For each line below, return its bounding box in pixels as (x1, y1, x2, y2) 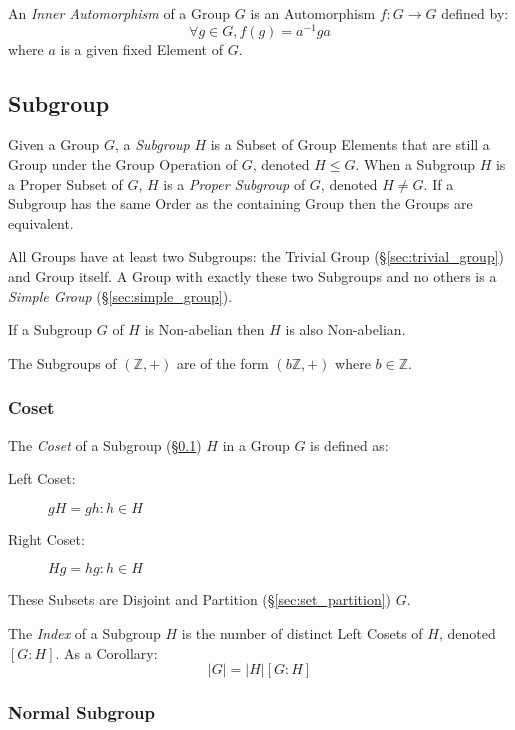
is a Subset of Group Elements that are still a (210, 134, 490, 155)
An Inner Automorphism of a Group (8, 3, 231, 23)
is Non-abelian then (144, 319, 265, 340)
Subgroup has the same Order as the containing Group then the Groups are (8, 193, 473, 214)
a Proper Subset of (8, 173, 123, 194)
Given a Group (8, 134, 100, 155)
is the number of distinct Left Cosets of (181, 623, 423, 643)
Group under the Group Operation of (8, 154, 238, 175)
